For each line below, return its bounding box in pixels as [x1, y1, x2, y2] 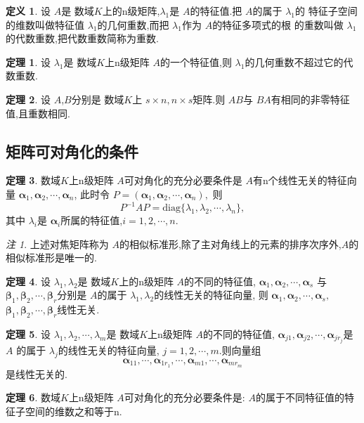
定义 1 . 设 [6, 4, 51, 18]
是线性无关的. [6, 366, 67, 381]
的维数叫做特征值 [6, 17, 84, 32]
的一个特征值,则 [160, 54, 232, 69]
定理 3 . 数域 [6, 173, 60, 188]
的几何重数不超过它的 [245, 54, 344, 69]
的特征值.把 [190, 4, 242, 18]
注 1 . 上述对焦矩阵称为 [6, 236, 109, 251]
